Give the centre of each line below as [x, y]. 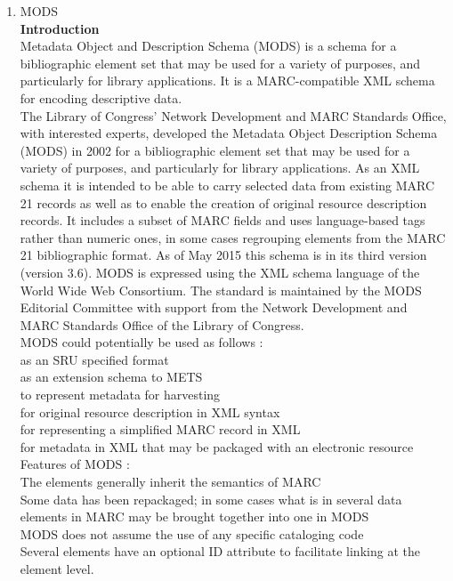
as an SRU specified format [94, 359]
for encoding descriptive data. [101, 97]
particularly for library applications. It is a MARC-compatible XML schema [227, 81]
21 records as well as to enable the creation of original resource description [223, 202]
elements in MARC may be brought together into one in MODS [194, 516]
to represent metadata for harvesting [120, 395]
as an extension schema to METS [111, 377]
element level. [57, 569]
